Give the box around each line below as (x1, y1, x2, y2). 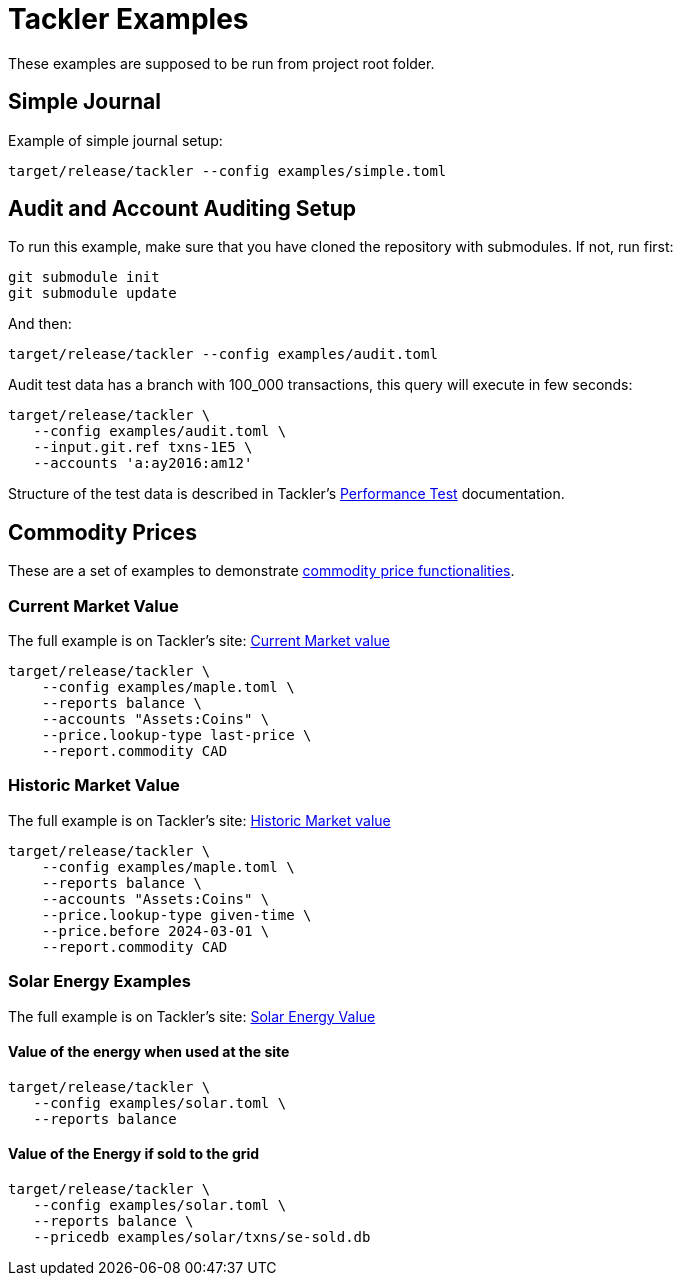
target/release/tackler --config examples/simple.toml (8, 162, 447, 179)
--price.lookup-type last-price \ (41, 727, 312, 744)
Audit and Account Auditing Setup (8, 196, 357, 222)
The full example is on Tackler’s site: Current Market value (8, 632, 390, 650)
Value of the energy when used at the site (8, 1043, 290, 1061)
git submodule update (8, 285, 177, 302)
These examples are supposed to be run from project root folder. (8, 54, 435, 72)
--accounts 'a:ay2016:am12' (33, 455, 253, 472)
